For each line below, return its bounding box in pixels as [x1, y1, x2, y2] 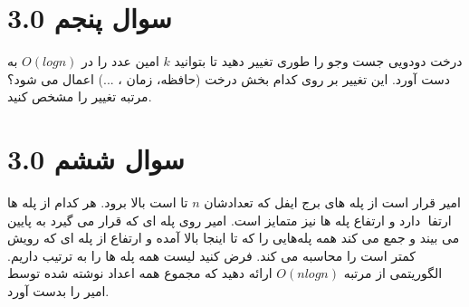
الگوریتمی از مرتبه [343, 264, 443, 283]
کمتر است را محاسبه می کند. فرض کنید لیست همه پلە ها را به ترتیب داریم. [7, 245, 416, 264]
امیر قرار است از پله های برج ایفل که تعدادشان [204, 193, 461, 212]
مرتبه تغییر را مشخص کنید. [7, 87, 152, 106]
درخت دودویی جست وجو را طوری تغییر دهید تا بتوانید [174, 52, 463, 71]
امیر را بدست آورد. [7, 282, 110, 300]
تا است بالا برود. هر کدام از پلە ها [7, 193, 188, 212]
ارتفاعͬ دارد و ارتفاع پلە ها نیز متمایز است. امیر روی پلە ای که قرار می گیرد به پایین [7, 210, 452, 229]
